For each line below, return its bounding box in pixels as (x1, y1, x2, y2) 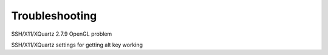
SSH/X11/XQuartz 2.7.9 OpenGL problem (11, 30, 112, 37)
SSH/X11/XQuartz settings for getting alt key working (11, 41, 143, 48)
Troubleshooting (11, 9, 97, 22)
